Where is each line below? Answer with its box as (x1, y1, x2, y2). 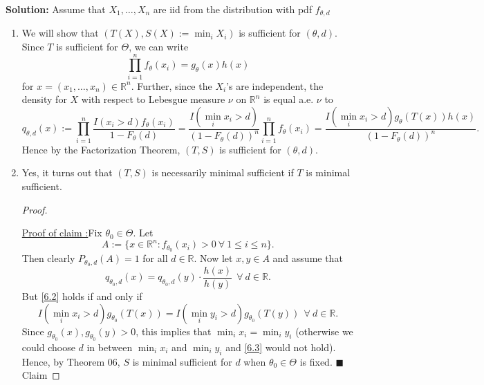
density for (21, 92, 67, 106)
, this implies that (136, 323, 212, 338)
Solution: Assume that (6, 2, 106, 16)
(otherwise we (295, 323, 353, 338)
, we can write (129, 39, 189, 54)
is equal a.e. (263, 92, 314, 106)
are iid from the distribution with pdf (153, 2, 313, 16)
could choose (21, 339, 75, 354)
